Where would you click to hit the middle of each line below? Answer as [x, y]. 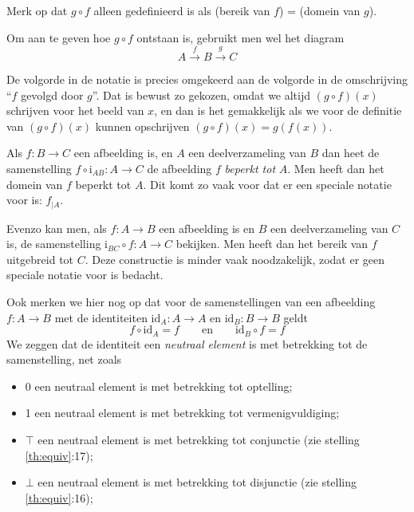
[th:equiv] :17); [59, 455]
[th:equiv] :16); [59, 497]
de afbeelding [179, 168]
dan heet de [351, 153]
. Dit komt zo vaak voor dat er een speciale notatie [267, 184]
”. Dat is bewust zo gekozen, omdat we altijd [201, 95]
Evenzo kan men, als [57, 228]
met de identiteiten [101, 317]
